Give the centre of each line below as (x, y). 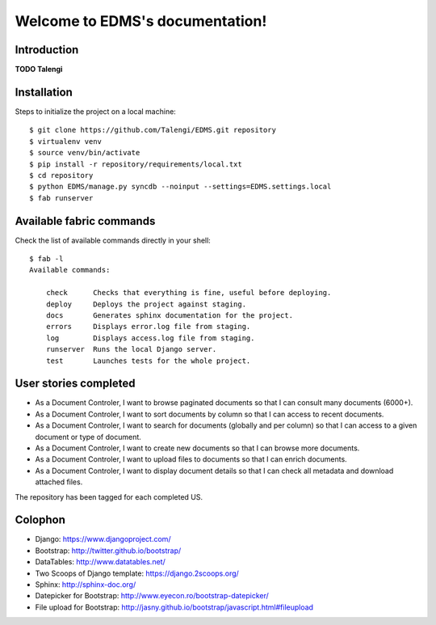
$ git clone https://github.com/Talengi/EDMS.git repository (153, 130)
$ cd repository (61, 175)
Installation (44, 92)
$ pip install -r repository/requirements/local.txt (136, 164)
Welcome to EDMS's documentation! (141, 21)
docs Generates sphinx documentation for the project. (170, 315)
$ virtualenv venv (66, 141)
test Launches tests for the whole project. (148, 361)
